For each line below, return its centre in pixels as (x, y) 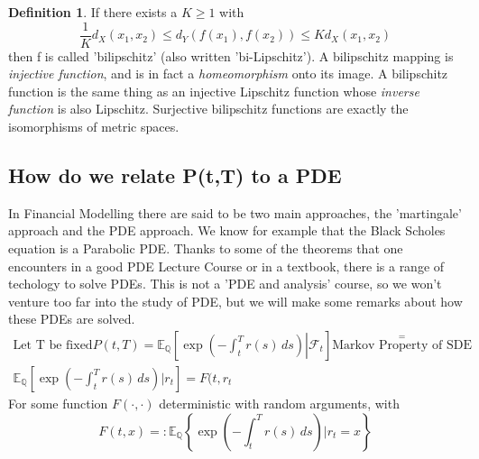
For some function (58, 404)
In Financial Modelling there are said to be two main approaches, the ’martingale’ (235, 212)
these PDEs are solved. (72, 319)
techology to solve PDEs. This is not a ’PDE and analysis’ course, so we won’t (225, 284)
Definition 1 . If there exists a (93, 12)
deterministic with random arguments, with (279, 404)
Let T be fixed (53, 345)
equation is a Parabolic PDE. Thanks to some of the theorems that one (206, 248)
